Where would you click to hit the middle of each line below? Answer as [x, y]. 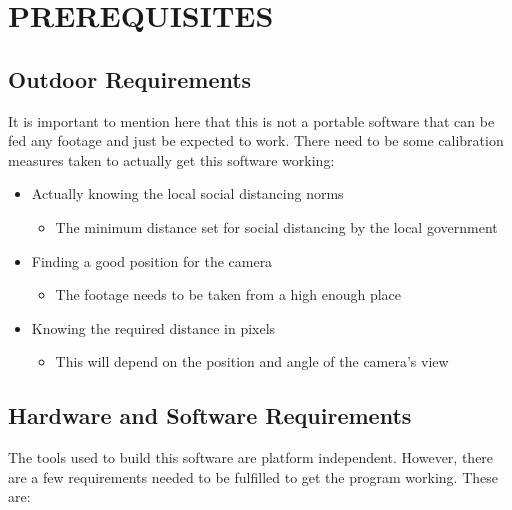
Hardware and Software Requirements [210, 415]
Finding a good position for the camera [152, 260]
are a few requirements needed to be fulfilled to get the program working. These [253, 476]
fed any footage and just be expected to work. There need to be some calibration [256, 140]
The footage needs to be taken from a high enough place [228, 294]
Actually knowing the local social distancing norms [187, 193]
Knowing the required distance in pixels [153, 327]
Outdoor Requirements [130, 78]
